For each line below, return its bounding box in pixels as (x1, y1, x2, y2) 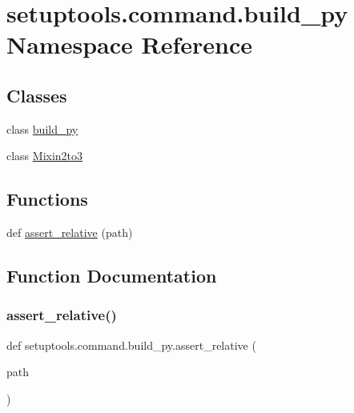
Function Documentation (6, 263, 217, 288)
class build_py (6, 120, 78, 137)
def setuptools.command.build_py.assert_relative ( (6, 336, 256, 353)
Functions (6, 186, 88, 211)
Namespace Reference (6, 28, 252, 61)
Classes (6, 82, 67, 107)
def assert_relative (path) (6, 224, 133, 241)
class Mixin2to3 (6, 147, 83, 164)
